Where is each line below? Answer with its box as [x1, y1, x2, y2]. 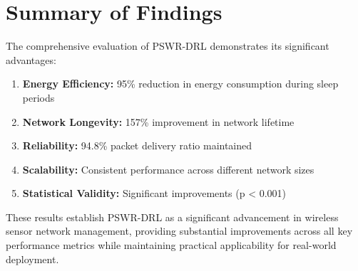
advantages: [6, 52, 56, 67]
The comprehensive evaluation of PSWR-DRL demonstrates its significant [6, 38, 329, 53]
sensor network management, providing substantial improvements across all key [6, 223, 353, 238]
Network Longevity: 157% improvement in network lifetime [22, 114, 295, 129]
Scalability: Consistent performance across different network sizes [22, 161, 314, 176]
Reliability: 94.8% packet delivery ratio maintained [22, 138, 252, 153]
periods [22, 90, 55, 105]
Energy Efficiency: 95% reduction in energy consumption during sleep [22, 76, 339, 91]
